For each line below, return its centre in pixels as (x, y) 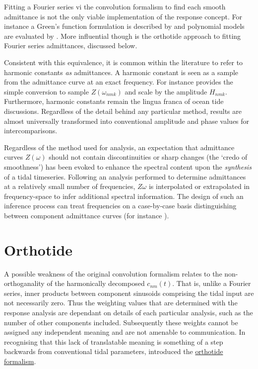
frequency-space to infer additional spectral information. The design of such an (124, 196)
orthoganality (24, 283)
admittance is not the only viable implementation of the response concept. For (123, 16)
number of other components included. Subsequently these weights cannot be (121, 322)
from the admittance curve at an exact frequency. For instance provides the (119, 82)
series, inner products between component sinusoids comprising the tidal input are (129, 293)
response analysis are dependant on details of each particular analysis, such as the (129, 312)
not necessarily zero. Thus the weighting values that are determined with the (121, 303)
